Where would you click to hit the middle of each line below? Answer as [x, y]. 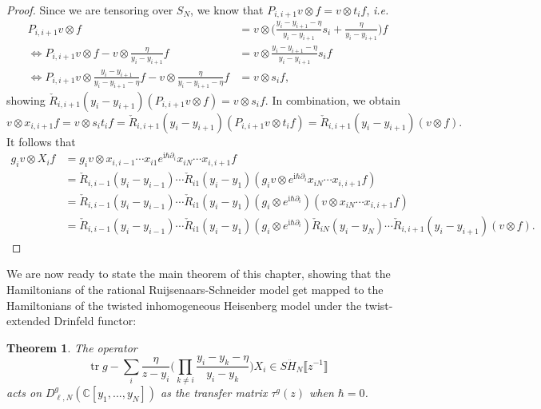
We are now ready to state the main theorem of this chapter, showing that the [199, 274]
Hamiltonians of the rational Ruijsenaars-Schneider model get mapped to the [195, 289]
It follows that [41, 141]
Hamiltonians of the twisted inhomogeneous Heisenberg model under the [184, 305]
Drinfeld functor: [95, 321]
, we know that [227, 10]
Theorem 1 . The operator [72, 347]
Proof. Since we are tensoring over [90, 10]
